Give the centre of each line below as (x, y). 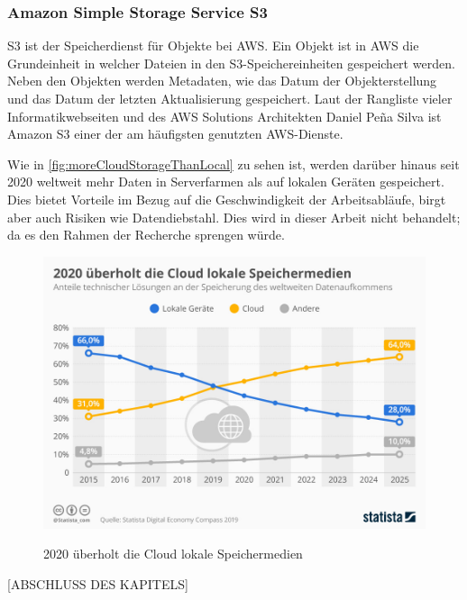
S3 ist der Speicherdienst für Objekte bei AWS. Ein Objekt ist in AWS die (213, 45)
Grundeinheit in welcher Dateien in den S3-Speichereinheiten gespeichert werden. (231, 63)
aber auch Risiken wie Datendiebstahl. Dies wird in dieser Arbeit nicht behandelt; (234, 217)
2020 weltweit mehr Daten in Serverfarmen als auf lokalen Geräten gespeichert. (226, 182)
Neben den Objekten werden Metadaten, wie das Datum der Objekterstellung (222, 81)
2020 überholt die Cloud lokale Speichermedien (173, 554)
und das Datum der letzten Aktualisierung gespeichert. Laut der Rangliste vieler (230, 98)
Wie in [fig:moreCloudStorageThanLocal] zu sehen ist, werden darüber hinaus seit (233, 164)
